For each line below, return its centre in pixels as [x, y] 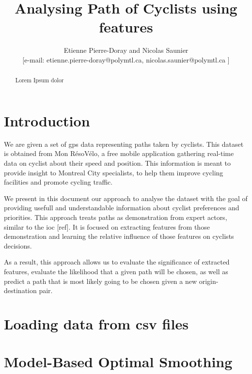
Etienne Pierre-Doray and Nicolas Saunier [126, 50]
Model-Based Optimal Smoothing [118, 362]
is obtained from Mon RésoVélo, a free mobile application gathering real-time [119, 153]
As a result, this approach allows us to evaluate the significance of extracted [117, 262]
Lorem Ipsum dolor [39, 80]
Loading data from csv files [96, 323]
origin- [209, 281]
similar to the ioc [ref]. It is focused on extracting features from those [107, 226]
